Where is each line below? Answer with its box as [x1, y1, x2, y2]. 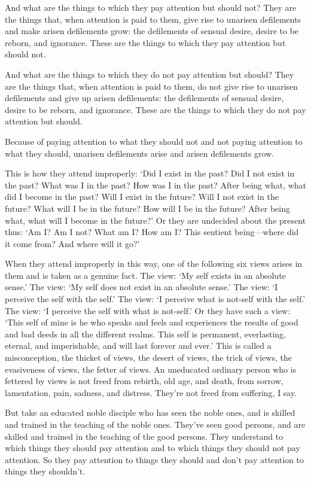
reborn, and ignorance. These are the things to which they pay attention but [5, 36, 286, 48]
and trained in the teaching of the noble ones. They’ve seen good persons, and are [5, 418, 306, 430]
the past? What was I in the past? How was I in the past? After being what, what [5, 178, 306, 191]
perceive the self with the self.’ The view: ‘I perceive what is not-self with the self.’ [5, 293, 306, 305]
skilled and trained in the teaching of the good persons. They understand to [5, 430, 283, 442]
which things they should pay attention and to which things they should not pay [5, 442, 300, 454]
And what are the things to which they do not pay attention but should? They [5, 68, 294, 80]
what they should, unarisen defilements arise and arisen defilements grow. [5, 147, 275, 159]
